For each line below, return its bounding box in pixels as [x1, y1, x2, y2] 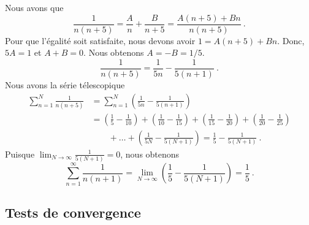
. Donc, [277, 34, 305, 47]
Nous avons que [5, 1, 64, 13]
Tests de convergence [5, 203, 141, 221]
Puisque [5, 147, 35, 160]
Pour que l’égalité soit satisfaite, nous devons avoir [5, 34, 196, 47]
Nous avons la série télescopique [5, 78, 125, 91]
